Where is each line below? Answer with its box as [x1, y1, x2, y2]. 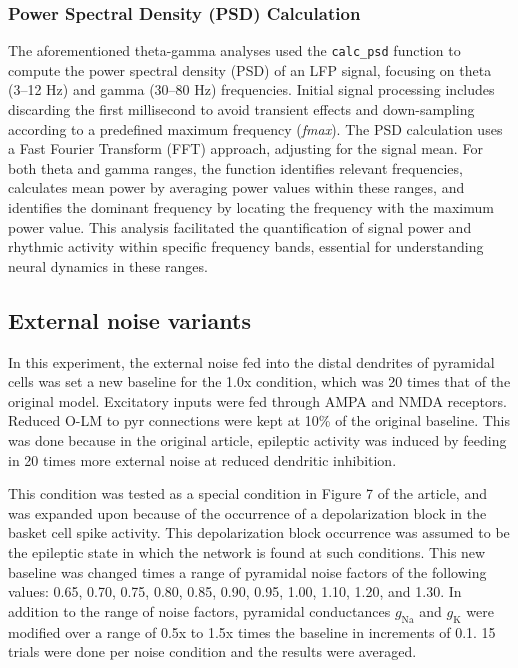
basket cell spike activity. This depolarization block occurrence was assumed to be [8, 522, 510, 543]
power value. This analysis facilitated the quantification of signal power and [8, 216, 472, 237]
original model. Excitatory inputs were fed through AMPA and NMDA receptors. [8, 390, 507, 411]
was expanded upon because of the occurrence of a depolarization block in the [8, 502, 487, 523]
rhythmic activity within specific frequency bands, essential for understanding [8, 236, 484, 257]
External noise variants [8, 304, 251, 335]
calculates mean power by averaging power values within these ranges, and [8, 177, 465, 198]
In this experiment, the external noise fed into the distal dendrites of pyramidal [8, 351, 495, 372]
